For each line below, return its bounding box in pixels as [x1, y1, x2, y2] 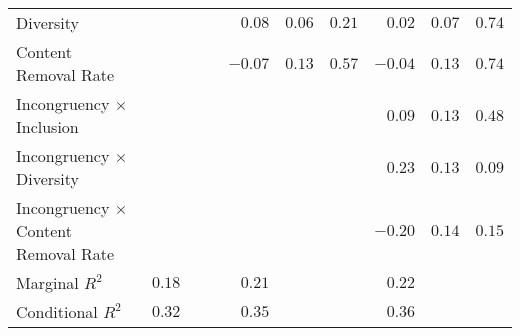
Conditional [16, 300, 98, 323]
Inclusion [16, 115, 79, 138]
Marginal [16, 271, 79, 294]
